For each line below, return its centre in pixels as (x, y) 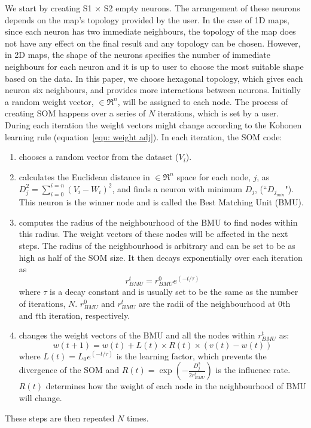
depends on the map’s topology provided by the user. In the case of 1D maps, (147, 19)
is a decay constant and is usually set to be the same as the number (174, 292)
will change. (40, 398)
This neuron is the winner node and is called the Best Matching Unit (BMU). (161, 202)
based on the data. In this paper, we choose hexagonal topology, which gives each (154, 78)
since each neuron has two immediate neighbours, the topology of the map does (150, 31)
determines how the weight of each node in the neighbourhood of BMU (176, 386)
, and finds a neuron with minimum (177, 188)
